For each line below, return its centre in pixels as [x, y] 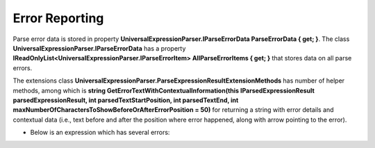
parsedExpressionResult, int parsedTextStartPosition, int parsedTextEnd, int [126, 100]
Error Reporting [58, 18]
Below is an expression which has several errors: [100, 133]
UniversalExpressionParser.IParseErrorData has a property [99, 48]
